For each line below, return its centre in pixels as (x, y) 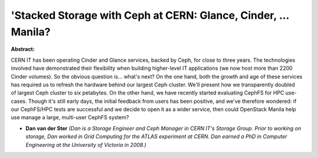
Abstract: (23, 49)
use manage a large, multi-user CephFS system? (70, 117)
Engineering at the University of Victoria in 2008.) (86, 144)
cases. (19, 101)
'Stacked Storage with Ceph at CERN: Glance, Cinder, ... (150, 15)
